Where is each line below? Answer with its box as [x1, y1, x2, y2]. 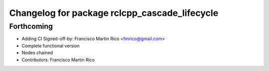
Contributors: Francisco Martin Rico [21, 57, 95, 63]
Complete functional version [21, 43, 80, 49]
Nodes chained [21, 50, 53, 56]
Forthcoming [9, 22, 53, 31]
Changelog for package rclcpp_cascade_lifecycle [9, 7, 219, 18]
